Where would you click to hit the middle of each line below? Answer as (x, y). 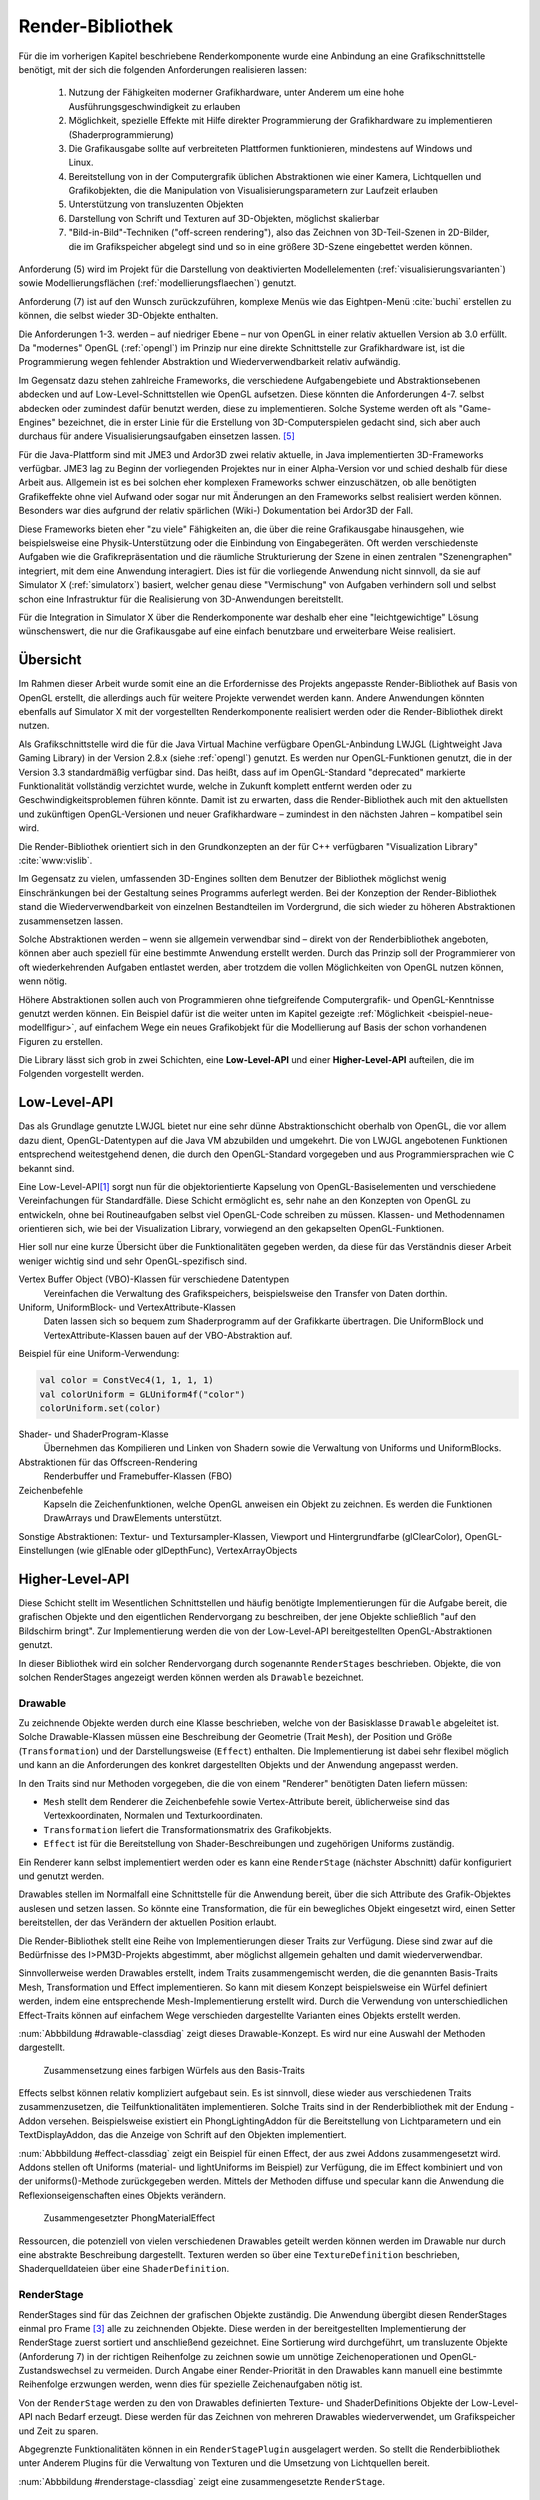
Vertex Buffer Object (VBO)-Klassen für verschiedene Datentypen (154, 1279)
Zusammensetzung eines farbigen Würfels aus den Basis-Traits (174, 2070)
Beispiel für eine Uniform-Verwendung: (99, 1354)
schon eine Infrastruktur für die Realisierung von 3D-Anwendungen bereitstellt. (181, 599)
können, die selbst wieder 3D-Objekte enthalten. (118, 316)
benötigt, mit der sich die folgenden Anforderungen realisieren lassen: (162, 69)
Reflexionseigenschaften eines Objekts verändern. (122, 2195)
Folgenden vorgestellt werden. (81, 1074)
